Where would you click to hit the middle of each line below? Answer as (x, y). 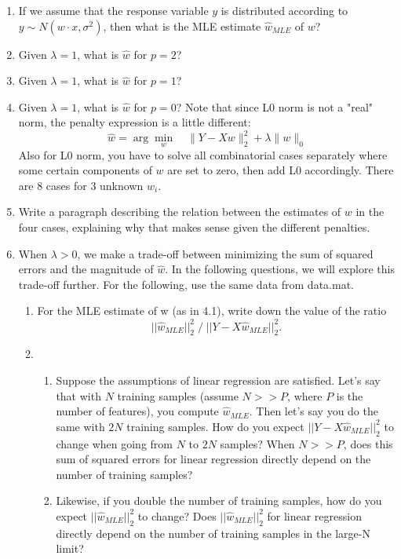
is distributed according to (284, 10)
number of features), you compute (137, 411)
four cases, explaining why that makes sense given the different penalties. (194, 227)
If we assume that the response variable (113, 10)
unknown (122, 185)
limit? (70, 548)
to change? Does (177, 515)
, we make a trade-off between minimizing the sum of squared (225, 253)
